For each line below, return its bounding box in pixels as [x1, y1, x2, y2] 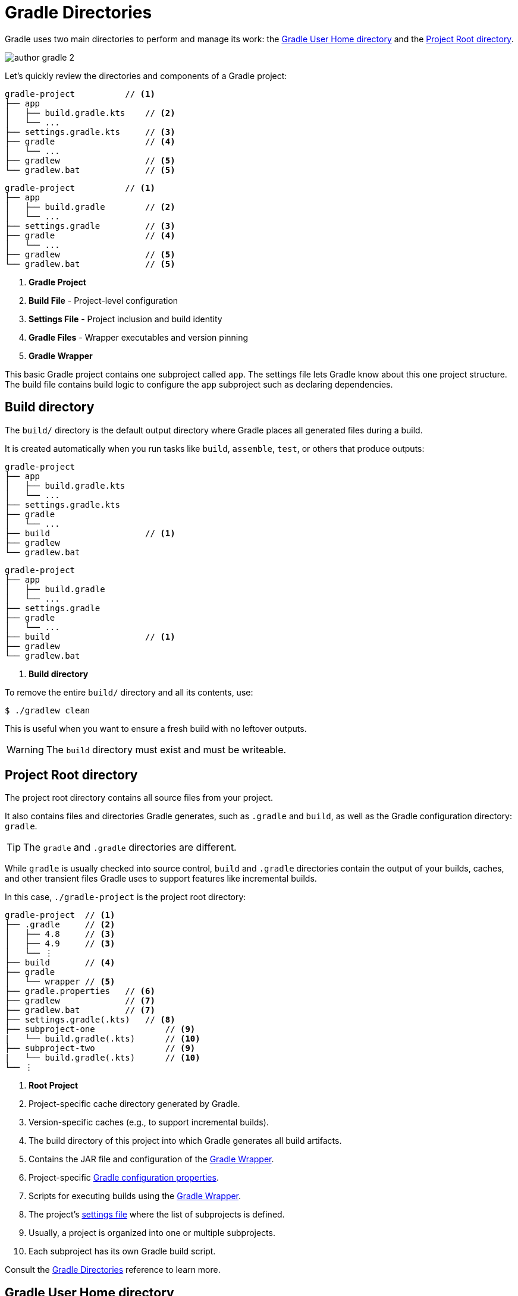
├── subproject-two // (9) [5, 1043, 196, 1053]
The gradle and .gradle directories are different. [23, 841, 237, 854]
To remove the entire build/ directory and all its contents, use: [5, 687, 253, 697]
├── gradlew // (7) [5, 996, 155, 1006]
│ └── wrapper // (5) [5, 977, 115, 987]
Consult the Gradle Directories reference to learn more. [5, 1264, 221, 1275]
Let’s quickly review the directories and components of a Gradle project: [5, 70, 287, 81]
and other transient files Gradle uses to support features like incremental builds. [5, 873, 317, 884]
